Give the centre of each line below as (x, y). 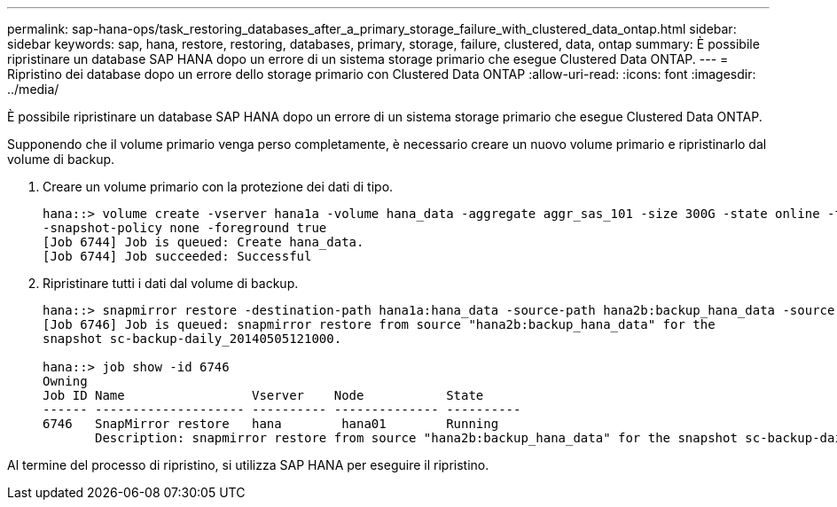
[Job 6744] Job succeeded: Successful (177, 256)
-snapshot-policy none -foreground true (185, 228)
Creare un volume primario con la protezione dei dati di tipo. (218, 187)
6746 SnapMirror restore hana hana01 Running (271, 424)
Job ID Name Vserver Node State (263, 395)
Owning (65, 381)
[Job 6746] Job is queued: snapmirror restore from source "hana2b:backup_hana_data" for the (379, 324)
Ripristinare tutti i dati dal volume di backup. (171, 283)
